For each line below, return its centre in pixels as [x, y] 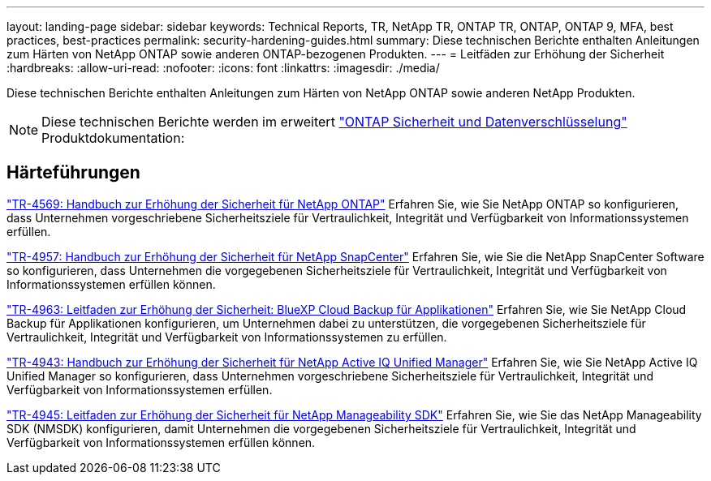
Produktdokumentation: [113, 138]
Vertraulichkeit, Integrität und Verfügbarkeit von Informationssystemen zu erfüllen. [227, 337]
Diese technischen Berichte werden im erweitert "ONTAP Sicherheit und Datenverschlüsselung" [334, 122]
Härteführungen [73, 173]
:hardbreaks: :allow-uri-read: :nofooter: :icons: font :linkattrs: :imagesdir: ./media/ [223, 68]
